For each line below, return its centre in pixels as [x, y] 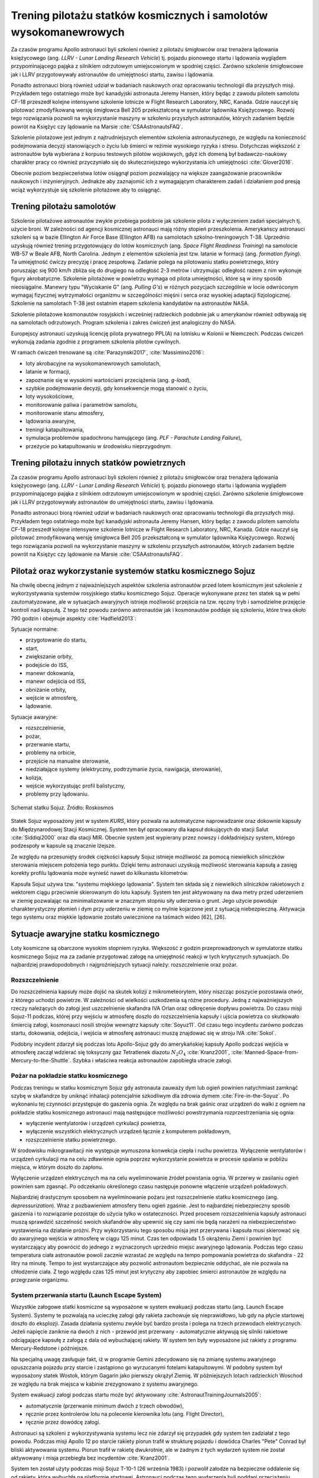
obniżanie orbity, [46, 689]
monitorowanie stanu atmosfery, [65, 413]
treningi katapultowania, [55, 429]
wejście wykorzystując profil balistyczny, [76, 786]
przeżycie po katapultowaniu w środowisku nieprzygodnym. [99, 446]
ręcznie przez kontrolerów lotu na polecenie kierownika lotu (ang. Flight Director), [125, 1414]
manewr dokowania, [50, 673]
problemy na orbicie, [51, 753]
